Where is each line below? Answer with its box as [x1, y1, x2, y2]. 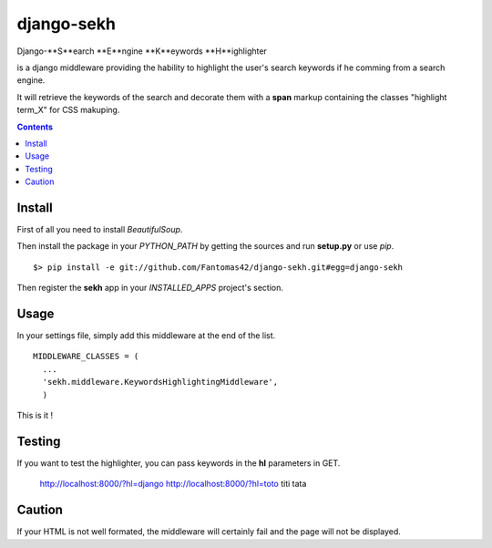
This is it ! [16, 410, 54, 420]
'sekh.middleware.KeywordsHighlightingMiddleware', [42, 377, 278, 388]
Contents [16, 121, 54, 132]
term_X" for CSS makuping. [16, 105, 120, 116]
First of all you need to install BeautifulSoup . [16, 223, 183, 234]
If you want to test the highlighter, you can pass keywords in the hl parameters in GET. [16, 457, 341, 469]
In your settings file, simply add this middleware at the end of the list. [16, 330, 276, 341]
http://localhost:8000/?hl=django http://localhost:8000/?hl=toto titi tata [39, 479, 307, 490]
